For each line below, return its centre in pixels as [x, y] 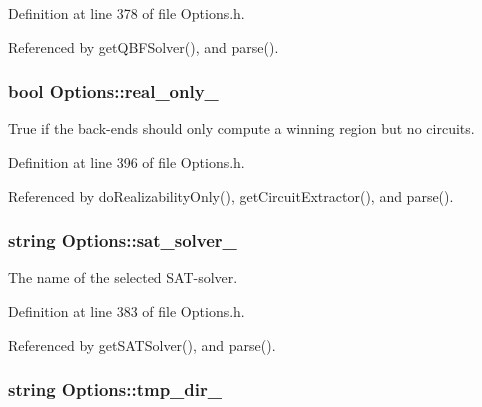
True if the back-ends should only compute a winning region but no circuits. [241, 128]
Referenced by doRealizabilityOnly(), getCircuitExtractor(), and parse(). [231, 195]
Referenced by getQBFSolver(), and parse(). [143, 46]
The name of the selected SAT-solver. [123, 277]
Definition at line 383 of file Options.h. [126, 311]
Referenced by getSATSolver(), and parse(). [142, 344]
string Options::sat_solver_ [122, 240]
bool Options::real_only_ [113, 91]
